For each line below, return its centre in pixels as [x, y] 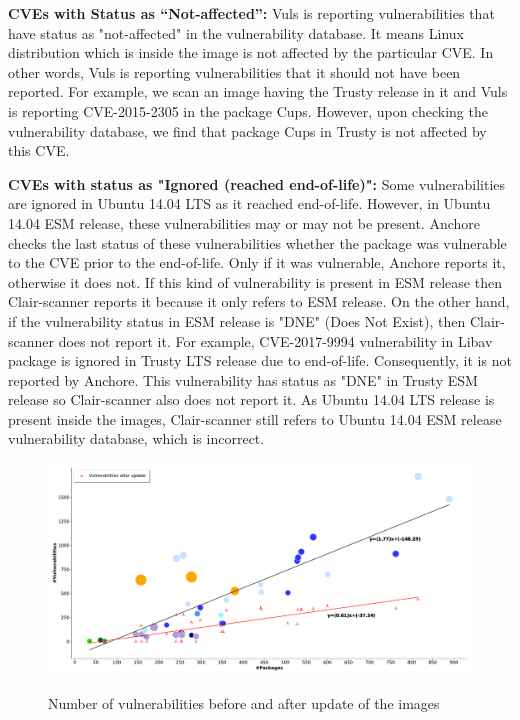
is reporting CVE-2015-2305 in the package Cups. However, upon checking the [248, 110]
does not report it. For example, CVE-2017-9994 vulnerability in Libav [275, 340]
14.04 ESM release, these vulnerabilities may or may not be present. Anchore [244, 222]
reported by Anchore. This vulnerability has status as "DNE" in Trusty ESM [243, 379]
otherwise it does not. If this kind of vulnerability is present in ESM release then [255, 281]
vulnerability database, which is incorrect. [136, 438]
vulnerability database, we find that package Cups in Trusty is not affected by [247, 130]
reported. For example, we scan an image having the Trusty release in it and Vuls [258, 91]
